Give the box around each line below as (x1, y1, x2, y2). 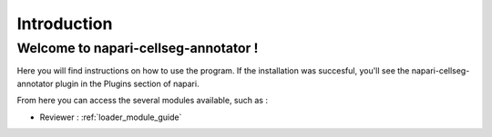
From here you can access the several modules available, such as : (16, 95, 269, 106)
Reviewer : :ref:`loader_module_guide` (39, 112, 182, 122)
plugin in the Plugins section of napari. (55, 78, 200, 89)
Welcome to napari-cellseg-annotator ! (16, 40, 259, 56)
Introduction (16, 14, 113, 34)
